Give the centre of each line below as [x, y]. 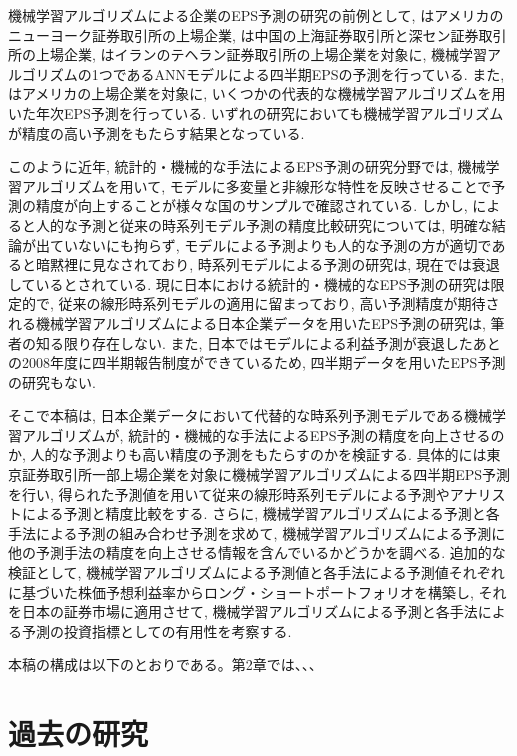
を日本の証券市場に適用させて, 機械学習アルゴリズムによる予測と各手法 [243, 611]
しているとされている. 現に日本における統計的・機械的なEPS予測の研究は [249, 283]
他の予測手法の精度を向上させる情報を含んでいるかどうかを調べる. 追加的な [257, 552]
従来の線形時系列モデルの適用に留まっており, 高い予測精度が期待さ [279, 303]
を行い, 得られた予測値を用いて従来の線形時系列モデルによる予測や [229, 493]
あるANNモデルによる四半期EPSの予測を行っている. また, [315, 73]
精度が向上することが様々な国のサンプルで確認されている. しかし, [251, 205]
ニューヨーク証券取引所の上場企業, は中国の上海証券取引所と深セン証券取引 [257, 34]
